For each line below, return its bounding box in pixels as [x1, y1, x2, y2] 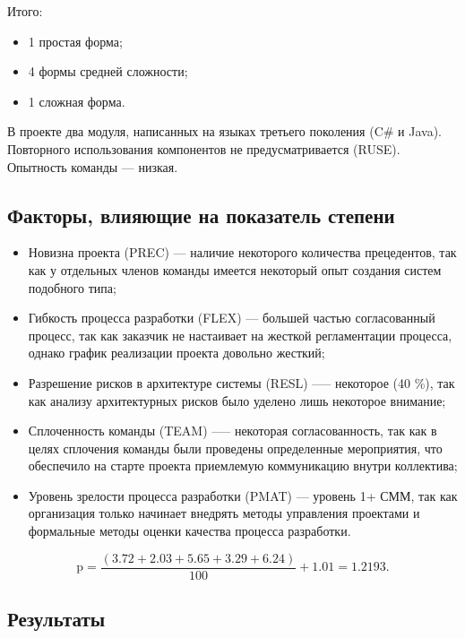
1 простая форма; [28, 31, 123, 50]
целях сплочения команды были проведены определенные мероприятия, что [28, 438, 443, 457]
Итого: [7, 2, 43, 20]
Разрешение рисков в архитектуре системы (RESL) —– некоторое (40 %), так [28, 373, 455, 392]
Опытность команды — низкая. [7, 157, 178, 176]
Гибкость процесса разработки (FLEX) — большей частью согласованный [28, 308, 435, 327]
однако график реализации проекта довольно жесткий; [28, 343, 325, 362]
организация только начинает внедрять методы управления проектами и [28, 504, 420, 522]
